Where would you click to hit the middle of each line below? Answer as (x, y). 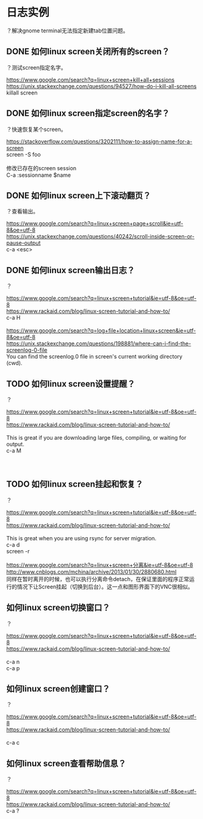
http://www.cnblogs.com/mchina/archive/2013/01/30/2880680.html (91, 571)
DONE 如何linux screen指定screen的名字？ (88, 113)
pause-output (23, 243)
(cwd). (14, 363)
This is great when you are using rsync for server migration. (81, 538)
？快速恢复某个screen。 (37, 129)
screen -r (18, 551)
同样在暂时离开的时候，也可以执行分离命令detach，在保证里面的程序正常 (98, 579)
